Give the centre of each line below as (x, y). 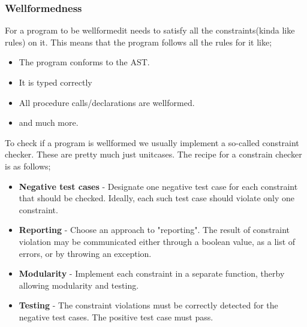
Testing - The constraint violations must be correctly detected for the (148, 305)
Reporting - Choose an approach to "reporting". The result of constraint (154, 230)
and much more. (49, 122)
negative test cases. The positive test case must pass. (116, 317)
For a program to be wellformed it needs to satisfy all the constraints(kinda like (150, 30)
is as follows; (28, 166)
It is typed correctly (55, 82)
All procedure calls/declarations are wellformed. (107, 102)
